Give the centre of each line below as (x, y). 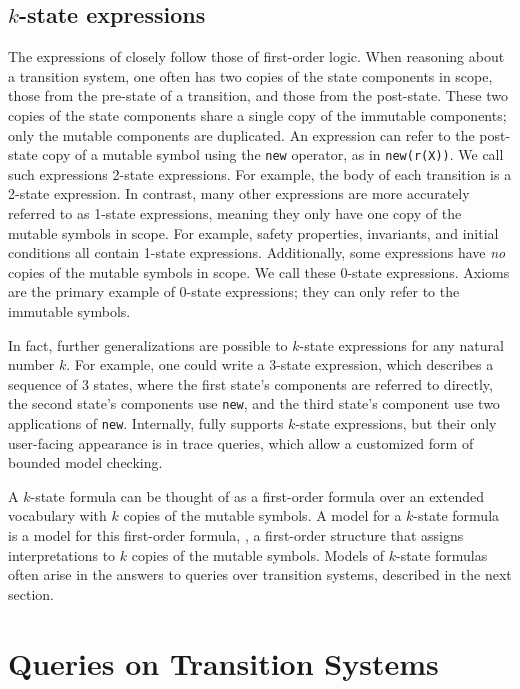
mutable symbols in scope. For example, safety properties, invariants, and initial (253, 232)
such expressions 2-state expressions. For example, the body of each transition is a (260, 173)
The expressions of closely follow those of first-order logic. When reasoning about (256, 56)
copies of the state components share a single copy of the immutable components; (257, 114)
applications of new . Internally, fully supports (146, 423)
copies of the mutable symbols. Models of (258, 554)
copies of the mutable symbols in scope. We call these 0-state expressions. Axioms (259, 271)
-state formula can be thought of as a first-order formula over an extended (257, 495)
